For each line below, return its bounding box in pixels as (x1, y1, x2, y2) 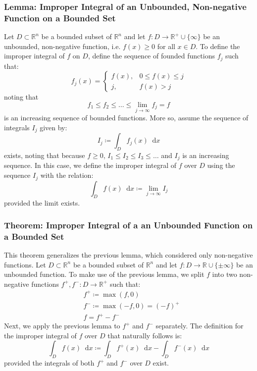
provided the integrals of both (4, 358, 95, 368)
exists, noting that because (4, 150, 85, 160)
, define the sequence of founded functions (88, 51, 215, 61)
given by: (40, 122, 67, 132)
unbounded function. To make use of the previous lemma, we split (4, 269, 205, 279)
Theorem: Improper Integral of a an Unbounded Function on (4, 218, 253, 231)
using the (207, 160, 235, 170)
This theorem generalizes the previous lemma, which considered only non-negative (4, 250, 253, 260)
